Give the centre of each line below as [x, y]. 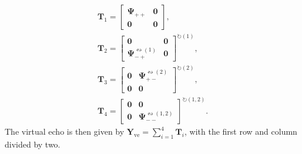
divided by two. [33, 144]
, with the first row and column [241, 131]
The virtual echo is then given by [65, 131]
